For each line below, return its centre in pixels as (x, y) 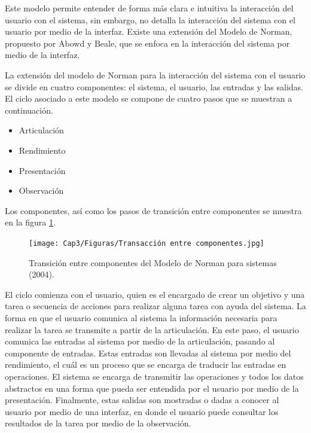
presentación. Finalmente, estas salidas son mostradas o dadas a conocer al (142, 400)
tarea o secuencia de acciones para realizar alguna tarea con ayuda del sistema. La (155, 306)
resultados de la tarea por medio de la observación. (98, 423)
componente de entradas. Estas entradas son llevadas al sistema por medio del (148, 353)
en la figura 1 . (30, 222)
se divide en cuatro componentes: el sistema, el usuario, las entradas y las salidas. (154, 86)
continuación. (29, 110)
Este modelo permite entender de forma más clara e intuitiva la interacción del (149, 8)
